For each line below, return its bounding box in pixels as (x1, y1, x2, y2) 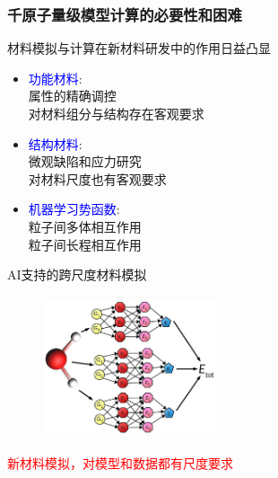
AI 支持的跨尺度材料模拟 (7, 265, 147, 284)
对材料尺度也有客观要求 (28, 169, 167, 188)
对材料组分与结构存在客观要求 (28, 104, 204, 122)
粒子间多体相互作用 (28, 217, 142, 235)
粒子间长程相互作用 (28, 235, 142, 253)
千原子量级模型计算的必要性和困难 (7, 3, 242, 25)
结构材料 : (28, 134, 83, 153)
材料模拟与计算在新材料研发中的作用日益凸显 (7, 39, 271, 58)
